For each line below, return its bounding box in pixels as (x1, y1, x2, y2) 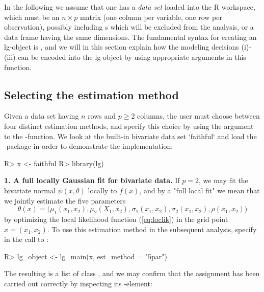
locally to (88, 185, 117, 195)
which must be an (4, 11, 60, 22)
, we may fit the (199, 175, 248, 186)
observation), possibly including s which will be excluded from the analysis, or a (4, 21, 254, 32)
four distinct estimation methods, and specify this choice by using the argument (4, 120, 254, 131)
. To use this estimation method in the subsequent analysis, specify (47, 223, 257, 234)
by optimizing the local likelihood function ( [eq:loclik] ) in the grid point (4, 213, 228, 224)
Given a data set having (4, 110, 79, 121)
